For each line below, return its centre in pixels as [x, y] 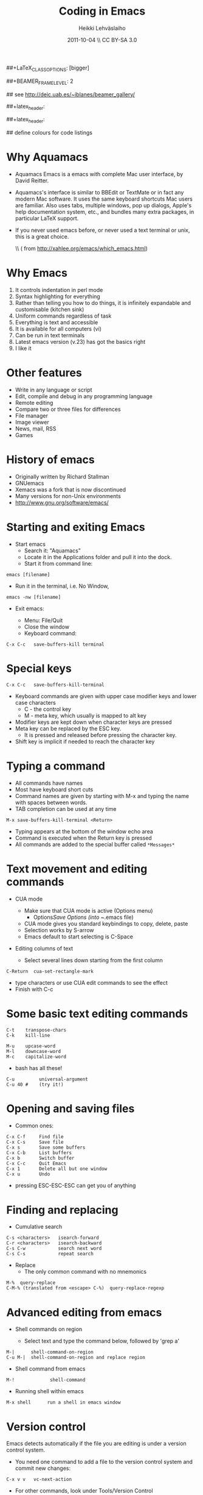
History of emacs [51, 460]
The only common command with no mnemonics [85, 1272]
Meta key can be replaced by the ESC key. [68, 728]
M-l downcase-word [34, 1051]
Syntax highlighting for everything [57, 296]
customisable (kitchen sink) [50, 309]
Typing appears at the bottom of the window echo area [84, 831]
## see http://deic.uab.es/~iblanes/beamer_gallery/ [71, 94]
